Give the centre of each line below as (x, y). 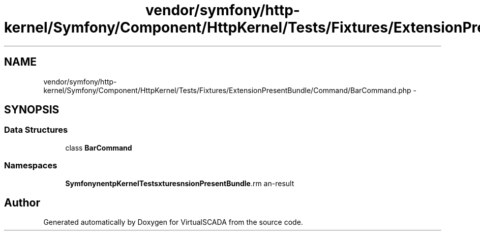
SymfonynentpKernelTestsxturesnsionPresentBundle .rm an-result (180, 183)
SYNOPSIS (32, 110)
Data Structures (36, 130)
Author (22, 202)
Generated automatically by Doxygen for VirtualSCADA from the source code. (173, 222)
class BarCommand (99, 148)
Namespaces (31, 166)
